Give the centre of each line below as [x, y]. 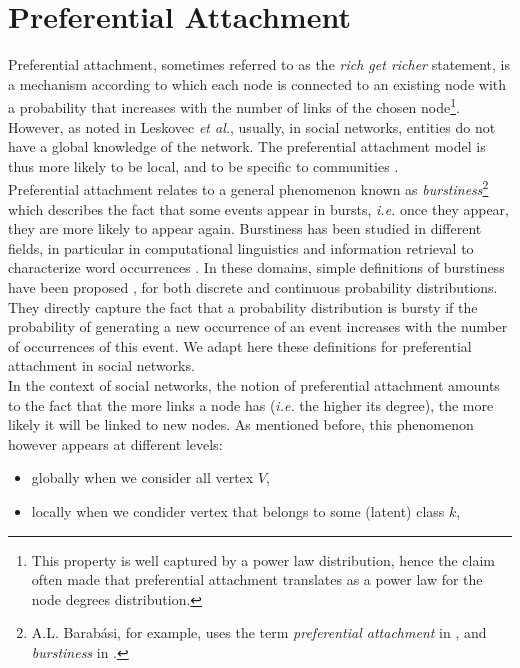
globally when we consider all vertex [142, 477]
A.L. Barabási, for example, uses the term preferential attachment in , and [259, 632]
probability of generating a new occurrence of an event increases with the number [258, 326]
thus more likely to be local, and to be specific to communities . [203, 165]
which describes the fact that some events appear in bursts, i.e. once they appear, [258, 208]
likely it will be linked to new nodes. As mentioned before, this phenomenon [241, 424]
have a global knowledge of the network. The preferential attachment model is [247, 146]
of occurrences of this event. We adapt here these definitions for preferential [240, 345]
